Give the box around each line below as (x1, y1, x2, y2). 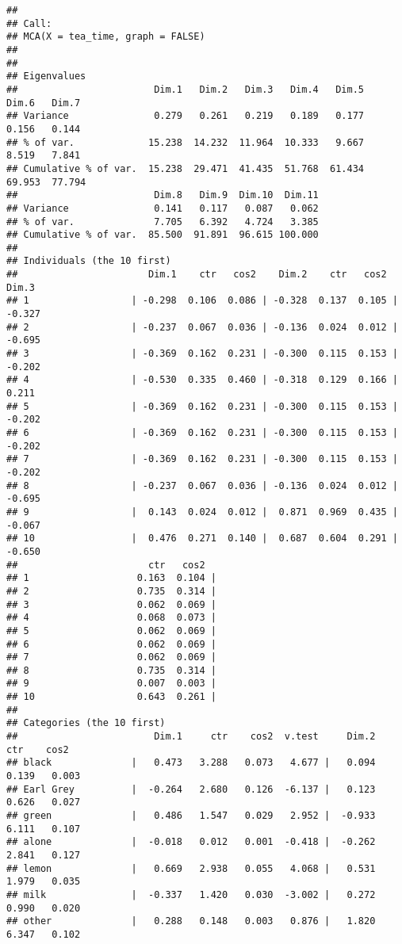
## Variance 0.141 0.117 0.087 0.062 (6, 202, 319, 214)
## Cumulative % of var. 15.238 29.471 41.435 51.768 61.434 (6, 162, 365, 174)
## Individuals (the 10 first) (6, 255, 171, 267)
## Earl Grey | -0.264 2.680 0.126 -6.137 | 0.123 (6, 783, 376, 795)
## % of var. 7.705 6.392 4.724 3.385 (6, 216, 319, 227)
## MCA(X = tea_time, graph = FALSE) (6, 31, 205, 43)
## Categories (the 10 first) (6, 717, 166, 729)
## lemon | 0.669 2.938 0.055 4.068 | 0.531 (6, 862, 376, 874)
